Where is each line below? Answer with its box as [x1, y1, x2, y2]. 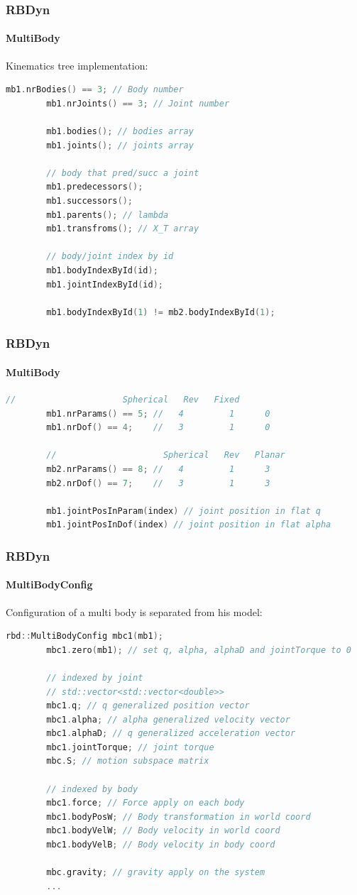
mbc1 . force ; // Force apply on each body [46, 798, 245, 808]
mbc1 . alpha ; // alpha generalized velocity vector [46, 714, 290, 725]
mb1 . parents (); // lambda [46, 209, 169, 220]
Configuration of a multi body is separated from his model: [6, 604, 263, 619]
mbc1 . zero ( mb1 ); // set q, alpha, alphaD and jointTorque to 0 [46, 644, 351, 655]
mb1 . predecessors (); [46, 182, 143, 192]
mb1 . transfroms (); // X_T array [46, 224, 199, 234]
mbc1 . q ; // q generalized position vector [46, 701, 250, 711]
